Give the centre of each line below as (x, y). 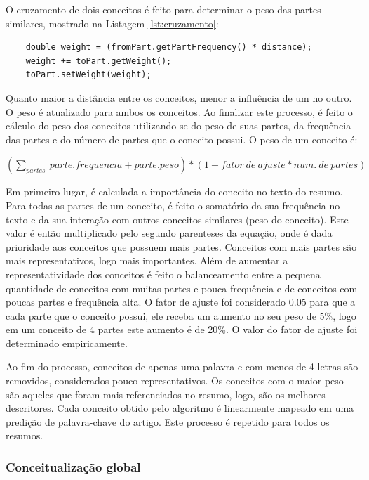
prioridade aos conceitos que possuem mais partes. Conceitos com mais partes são (181, 246)
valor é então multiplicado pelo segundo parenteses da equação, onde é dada (169, 233)
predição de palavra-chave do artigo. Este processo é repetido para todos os (168, 421)
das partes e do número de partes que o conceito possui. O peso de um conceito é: (182, 139)
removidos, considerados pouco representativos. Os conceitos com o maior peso (175, 381)
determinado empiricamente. (67, 343)
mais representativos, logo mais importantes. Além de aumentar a (147, 260)
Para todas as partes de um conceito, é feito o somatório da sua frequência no (173, 205)
